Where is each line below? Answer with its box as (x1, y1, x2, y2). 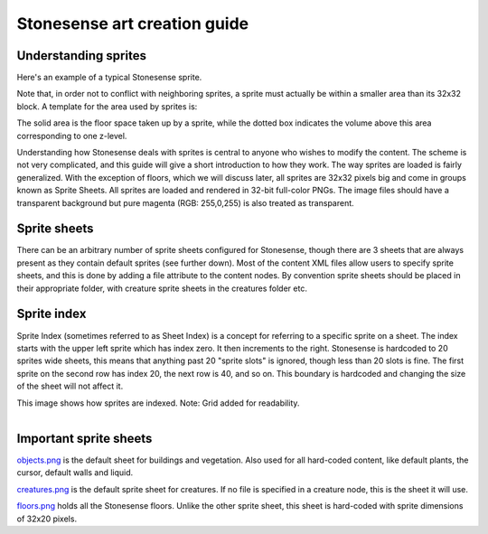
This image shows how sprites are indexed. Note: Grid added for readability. (16, 398, 300, 408)
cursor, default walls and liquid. (16, 467, 134, 478)
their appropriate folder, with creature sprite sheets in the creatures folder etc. (16, 283, 307, 294)
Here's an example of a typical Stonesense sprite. (16, 72, 202, 83)
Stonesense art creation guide (16, 14, 249, 33)
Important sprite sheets (16, 430, 153, 446)
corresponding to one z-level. (16, 130, 127, 141)
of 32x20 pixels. (16, 513, 77, 524)
